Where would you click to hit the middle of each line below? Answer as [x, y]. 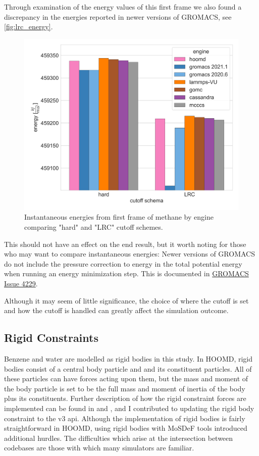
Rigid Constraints [51, 338]
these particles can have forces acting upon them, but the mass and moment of [126, 378]
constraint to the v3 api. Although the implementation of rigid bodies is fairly [125, 418]
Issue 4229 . [21, 284]
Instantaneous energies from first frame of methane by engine [119, 217]
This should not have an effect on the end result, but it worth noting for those [125, 244]
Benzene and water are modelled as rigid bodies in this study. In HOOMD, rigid [128, 359]
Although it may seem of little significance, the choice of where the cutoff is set [126, 300]
